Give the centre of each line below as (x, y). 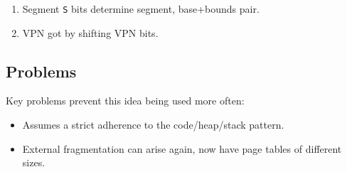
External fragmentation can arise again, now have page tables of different (182, 148)
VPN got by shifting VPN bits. (90, 32)
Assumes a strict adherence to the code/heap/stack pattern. (153, 125)
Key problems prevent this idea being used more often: (125, 101)
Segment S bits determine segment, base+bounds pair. (141, 9)
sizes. (34, 162)
